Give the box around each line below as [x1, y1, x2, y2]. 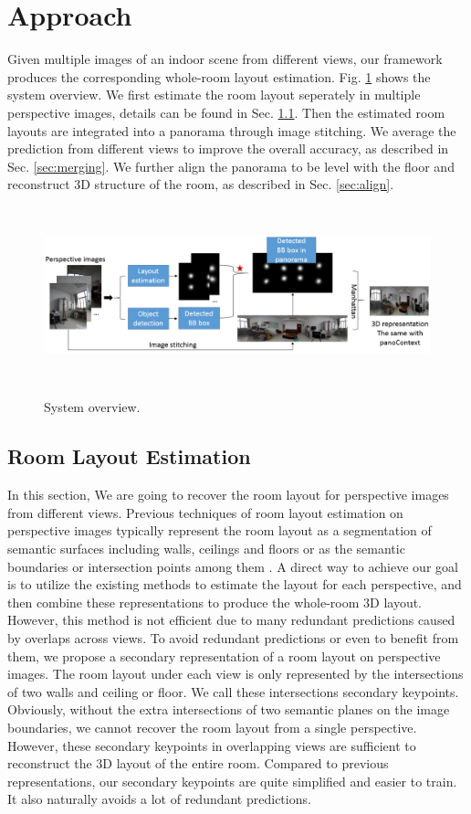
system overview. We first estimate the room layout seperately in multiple [7, 85, 421, 104]
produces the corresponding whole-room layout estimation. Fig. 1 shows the [7, 67, 431, 86]
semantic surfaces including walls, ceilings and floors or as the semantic [7, 539, 405, 558]
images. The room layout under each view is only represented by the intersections [7, 664, 464, 683]
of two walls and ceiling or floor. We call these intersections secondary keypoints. [7, 682, 459, 701]
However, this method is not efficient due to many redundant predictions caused [7, 610, 455, 629]
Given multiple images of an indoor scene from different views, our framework [7, 49, 443, 69]
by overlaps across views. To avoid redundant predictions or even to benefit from [7, 629, 459, 648]
